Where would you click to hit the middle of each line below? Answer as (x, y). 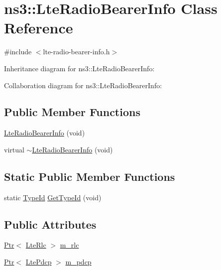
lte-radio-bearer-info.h (76, 52)
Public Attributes (50, 224)
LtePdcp (39, 262)
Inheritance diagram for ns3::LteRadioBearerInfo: (79, 68)
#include (18, 52)
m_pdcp (78, 262)
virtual (14, 149)
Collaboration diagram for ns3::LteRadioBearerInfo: (83, 85)
